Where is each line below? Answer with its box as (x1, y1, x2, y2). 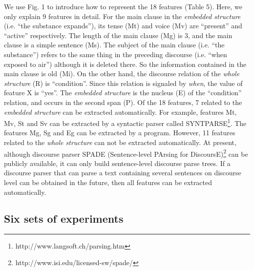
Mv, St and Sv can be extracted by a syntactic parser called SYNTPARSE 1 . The (4, 117, 247, 128)
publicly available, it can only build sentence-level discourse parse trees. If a (4, 158, 231, 168)
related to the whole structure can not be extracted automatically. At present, (4, 137, 236, 147)
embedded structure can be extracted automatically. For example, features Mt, (4, 106, 237, 117)
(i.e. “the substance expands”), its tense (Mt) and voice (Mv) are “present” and (4, 21, 242, 31)
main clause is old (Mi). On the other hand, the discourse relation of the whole (4, 68, 240, 79)
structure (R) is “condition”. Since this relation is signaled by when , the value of (4, 78, 243, 88)
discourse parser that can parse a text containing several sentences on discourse (4, 167, 241, 178)
